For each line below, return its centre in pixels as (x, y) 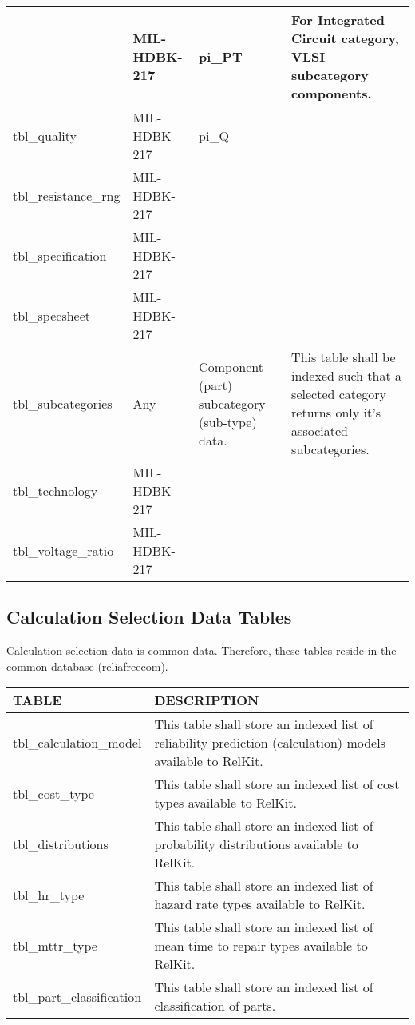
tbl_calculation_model (77, 743)
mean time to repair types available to (261, 946)
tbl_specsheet (52, 315)
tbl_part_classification (77, 996)
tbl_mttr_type (55, 946)
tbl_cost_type (53, 793)
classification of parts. (215, 1006)
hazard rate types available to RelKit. (260, 904)
